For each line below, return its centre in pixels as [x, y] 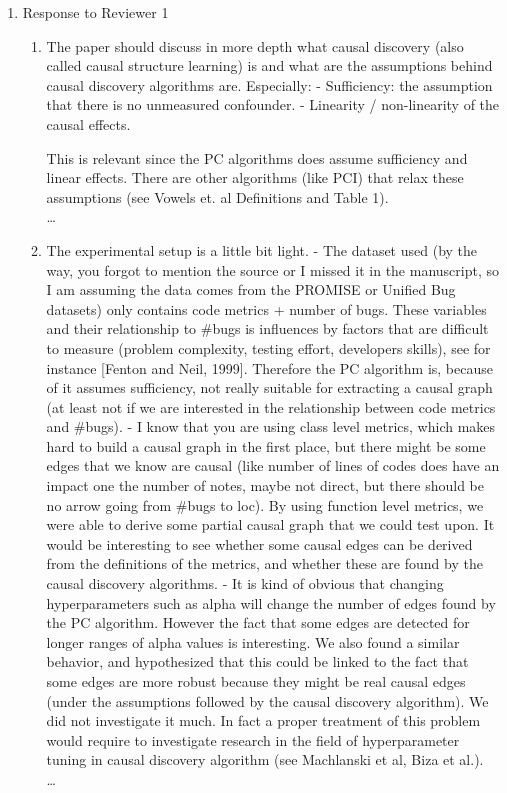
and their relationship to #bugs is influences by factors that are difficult [267, 328]
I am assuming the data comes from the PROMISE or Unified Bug [251, 289]
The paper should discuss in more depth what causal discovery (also [255, 45]
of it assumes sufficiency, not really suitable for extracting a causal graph [269, 387]
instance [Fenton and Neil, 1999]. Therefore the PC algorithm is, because [269, 367]
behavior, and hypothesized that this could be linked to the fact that [257, 661]
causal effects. [88, 123]
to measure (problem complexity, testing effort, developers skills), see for [268, 347]
